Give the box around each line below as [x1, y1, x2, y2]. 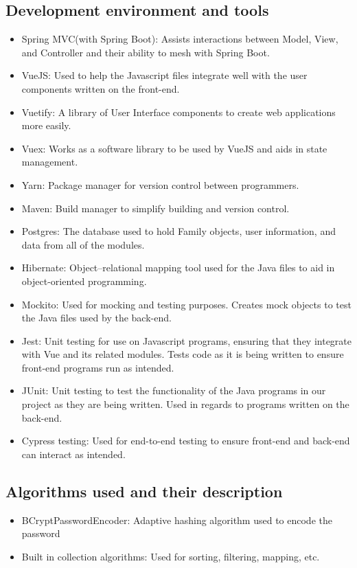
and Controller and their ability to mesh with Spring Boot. [21, 45, 270, 59]
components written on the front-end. [21, 81, 180, 95]
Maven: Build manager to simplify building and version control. [21, 201, 290, 215]
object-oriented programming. [21, 273, 147, 288]
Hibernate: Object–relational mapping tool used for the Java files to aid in [21, 260, 335, 275]
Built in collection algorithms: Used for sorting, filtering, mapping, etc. [21, 549, 320, 563]
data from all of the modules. [21, 237, 145, 251]
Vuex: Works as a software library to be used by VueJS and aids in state [21, 141, 327, 155]
